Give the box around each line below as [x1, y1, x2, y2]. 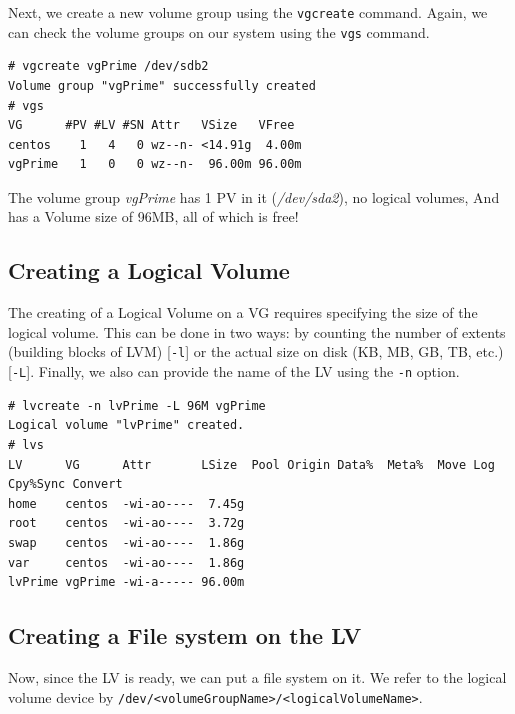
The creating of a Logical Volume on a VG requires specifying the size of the [8, 302, 478, 323]
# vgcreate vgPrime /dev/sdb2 [8, 59, 209, 74]
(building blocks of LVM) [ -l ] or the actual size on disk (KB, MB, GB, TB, [8, 341, 472, 362]
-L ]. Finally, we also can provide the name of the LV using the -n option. [11, 361, 460, 382]
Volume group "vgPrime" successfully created [8, 78, 316, 93]
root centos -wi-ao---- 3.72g [8, 516, 245, 531]
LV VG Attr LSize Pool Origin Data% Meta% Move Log [8, 457, 495, 472]
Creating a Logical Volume [8, 255, 290, 286]
